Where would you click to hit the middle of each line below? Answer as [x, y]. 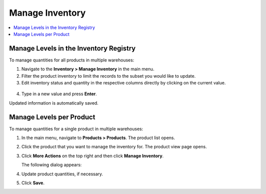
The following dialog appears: [52, 165]
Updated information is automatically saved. [54, 103]
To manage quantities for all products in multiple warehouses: [72, 60]
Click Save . [33, 183]
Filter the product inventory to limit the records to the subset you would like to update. [109, 76]
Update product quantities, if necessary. [62, 174]
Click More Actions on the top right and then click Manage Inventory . [93, 156]
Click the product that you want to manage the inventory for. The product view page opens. [114, 147]
